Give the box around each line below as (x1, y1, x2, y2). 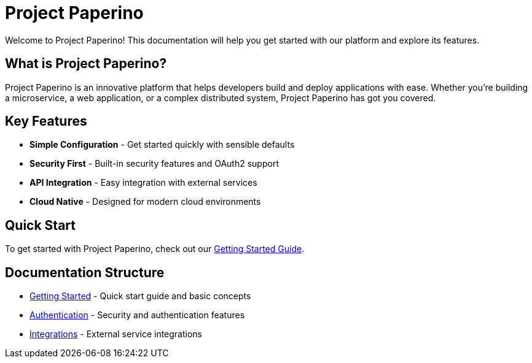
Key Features (5, 113, 87, 129)
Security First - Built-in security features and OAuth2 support (29, 158, 279, 169)
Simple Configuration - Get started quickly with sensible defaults (29, 139, 295, 150)
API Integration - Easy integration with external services (29, 177, 257, 188)
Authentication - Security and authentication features (29, 310, 245, 321)
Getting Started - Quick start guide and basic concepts (29, 291, 251, 302)
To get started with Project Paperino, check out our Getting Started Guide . (5, 243, 305, 254)
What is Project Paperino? (5, 56, 167, 72)
